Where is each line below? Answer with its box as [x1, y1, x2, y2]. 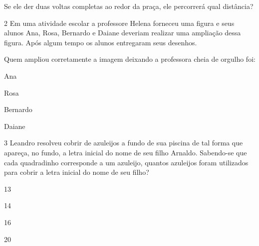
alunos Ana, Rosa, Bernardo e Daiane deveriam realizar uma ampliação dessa [4, 27, 241, 38]
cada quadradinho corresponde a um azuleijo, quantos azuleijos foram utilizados [4, 157, 249, 167]
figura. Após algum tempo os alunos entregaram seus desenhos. [4, 37, 197, 47]
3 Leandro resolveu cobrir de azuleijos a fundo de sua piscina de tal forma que [4, 137, 243, 148]
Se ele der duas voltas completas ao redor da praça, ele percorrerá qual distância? [4, 1, 254, 11]
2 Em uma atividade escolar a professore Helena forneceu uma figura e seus [4, 17, 235, 28]
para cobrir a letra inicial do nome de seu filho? [4, 167, 149, 177]
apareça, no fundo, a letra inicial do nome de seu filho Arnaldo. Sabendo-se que [4, 147, 247, 157]
